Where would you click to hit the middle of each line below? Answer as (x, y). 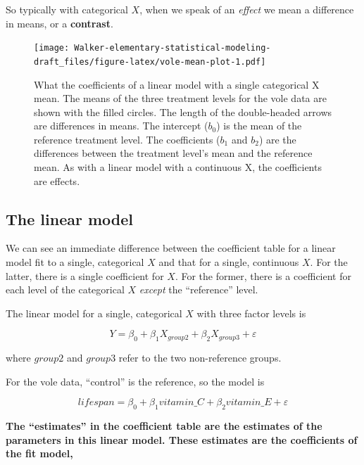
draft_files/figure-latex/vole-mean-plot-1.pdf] (150, 62)
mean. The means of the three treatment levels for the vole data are (180, 98)
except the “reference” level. (199, 289)
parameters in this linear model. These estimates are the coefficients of (182, 439)
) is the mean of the (259, 126)
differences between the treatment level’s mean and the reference (173, 153)
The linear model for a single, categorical (94, 313)
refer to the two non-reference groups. (200, 358)
